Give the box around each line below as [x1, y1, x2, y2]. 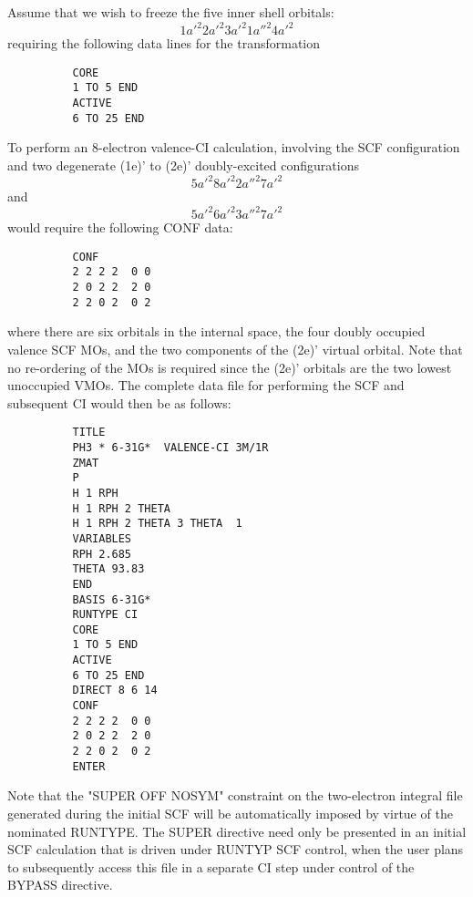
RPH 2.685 [72, 547, 132, 561]
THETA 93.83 [72, 562, 145, 576]
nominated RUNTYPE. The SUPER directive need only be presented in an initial [7, 821, 467, 840]
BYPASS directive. [7, 875, 113, 894]
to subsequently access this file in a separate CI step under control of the [7, 857, 415, 876]
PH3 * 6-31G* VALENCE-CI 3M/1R [72, 440, 269, 454]
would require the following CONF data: [7, 218, 233, 237]
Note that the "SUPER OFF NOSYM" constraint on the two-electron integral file [7, 786, 463, 805]
